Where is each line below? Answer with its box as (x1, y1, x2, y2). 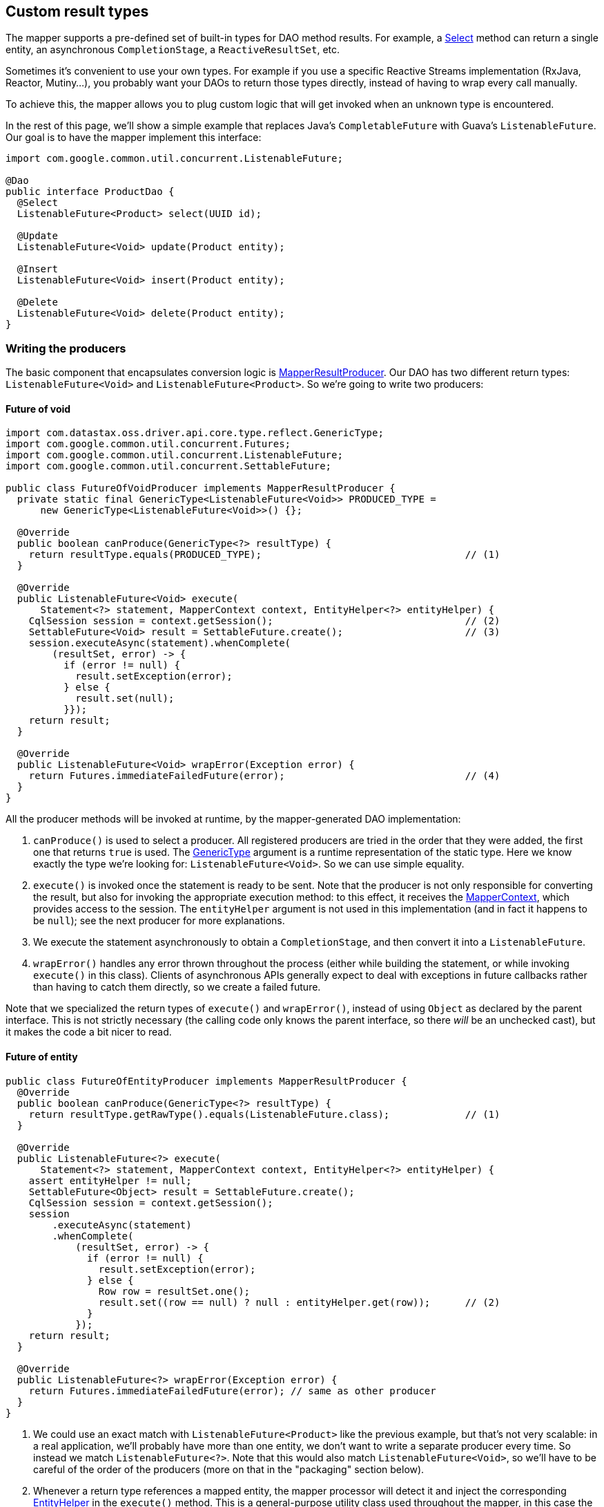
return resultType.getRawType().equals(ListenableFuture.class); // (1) (28, 1108, 500, 1120)
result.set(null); (75, 693, 175, 704)
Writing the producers (6, 341, 126, 355)
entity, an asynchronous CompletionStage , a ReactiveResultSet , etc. (6, 44, 340, 56)
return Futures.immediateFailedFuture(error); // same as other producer (28, 1385, 436, 1396)
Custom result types (6, 3, 149, 20)
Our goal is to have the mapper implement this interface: (6, 131, 262, 144)
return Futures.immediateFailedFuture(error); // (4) (28, 770, 500, 782)
